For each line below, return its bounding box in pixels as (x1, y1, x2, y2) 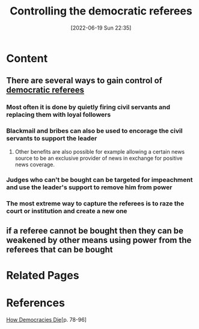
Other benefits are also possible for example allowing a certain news (14, 148, 185, 155)
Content (6, 51, 48, 65)
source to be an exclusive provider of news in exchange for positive (14, 154, 183, 161)
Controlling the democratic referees (10, 4, 192, 18)
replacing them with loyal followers (6, 110, 111, 119)
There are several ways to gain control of (6, 75, 162, 86)
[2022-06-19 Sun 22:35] (70, 24, 132, 31)
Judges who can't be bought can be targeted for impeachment (6, 176, 193, 184)
